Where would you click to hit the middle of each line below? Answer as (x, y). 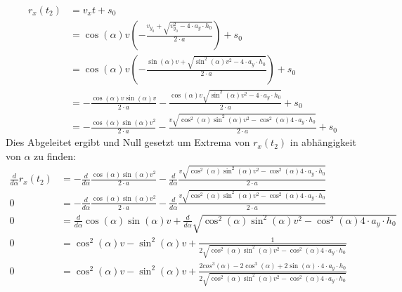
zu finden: (55, 155)
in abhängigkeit (323, 142)
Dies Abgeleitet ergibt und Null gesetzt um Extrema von (128, 142)
